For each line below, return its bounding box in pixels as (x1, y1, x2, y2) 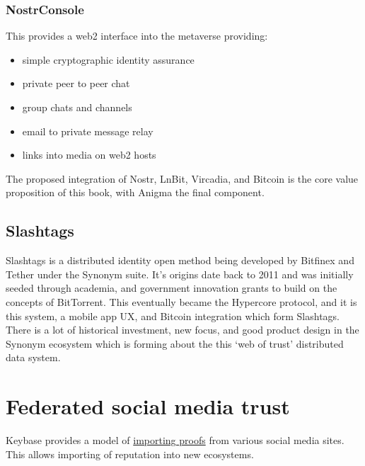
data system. (6, 350, 61, 365)
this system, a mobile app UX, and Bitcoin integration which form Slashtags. (6, 308, 340, 323)
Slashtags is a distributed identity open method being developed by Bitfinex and (6, 253, 354, 268)
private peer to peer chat (22, 76, 130, 91)
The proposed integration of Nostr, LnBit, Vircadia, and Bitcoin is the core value (6, 171, 359, 186)
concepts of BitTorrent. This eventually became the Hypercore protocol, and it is (6, 294, 357, 309)
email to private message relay (22, 123, 153, 138)
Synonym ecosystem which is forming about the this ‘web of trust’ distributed (6, 336, 344, 351)
